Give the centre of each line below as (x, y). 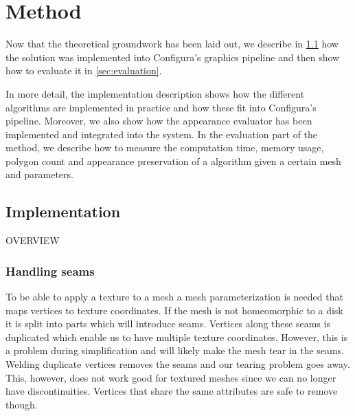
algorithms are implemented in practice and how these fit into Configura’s (161, 107)
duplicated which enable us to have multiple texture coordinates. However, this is (177, 337)
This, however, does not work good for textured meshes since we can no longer (171, 377)
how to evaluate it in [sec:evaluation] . (84, 70)
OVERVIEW (33, 240)
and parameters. (39, 174)
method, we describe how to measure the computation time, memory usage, (165, 147)
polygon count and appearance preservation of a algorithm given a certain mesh (173, 161)
